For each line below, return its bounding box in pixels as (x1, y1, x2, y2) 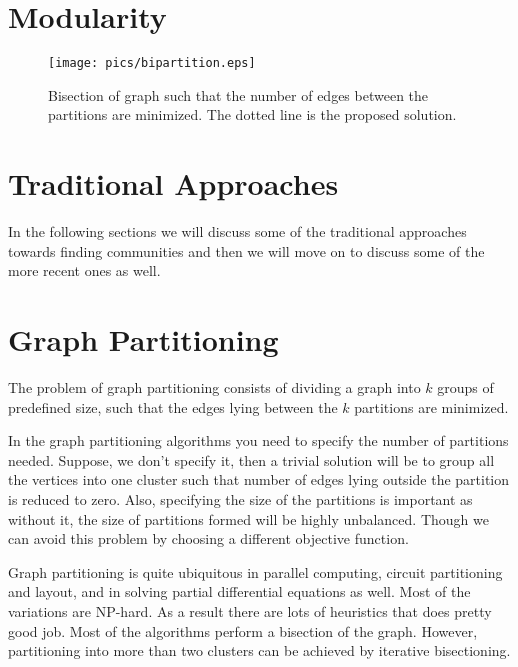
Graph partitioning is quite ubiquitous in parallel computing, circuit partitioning (8, 561, 503, 582)
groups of (437, 377, 494, 397)
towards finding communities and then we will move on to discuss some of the (8, 240, 485, 261)
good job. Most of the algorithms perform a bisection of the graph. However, (8, 620, 478, 641)
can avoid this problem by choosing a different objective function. (8, 528, 409, 549)
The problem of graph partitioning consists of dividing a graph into (8, 377, 421, 397)
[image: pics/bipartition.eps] (48, 56, 256, 71)
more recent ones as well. (8, 260, 161, 281)
